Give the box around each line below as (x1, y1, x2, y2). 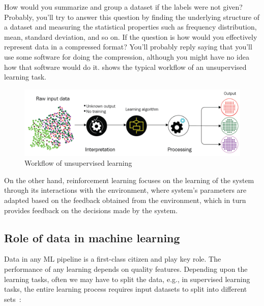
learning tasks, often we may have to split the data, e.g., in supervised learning (4, 273, 250, 284)
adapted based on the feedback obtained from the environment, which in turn (4, 194, 246, 205)
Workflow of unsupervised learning (24, 158, 132, 168)
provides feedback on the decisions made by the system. (4, 205, 178, 215)
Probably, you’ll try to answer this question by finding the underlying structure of (4, 11, 260, 22)
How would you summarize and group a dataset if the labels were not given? (4, 2, 243, 12)
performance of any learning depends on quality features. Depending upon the (4, 263, 248, 274)
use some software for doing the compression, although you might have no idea (4, 51, 249, 62)
